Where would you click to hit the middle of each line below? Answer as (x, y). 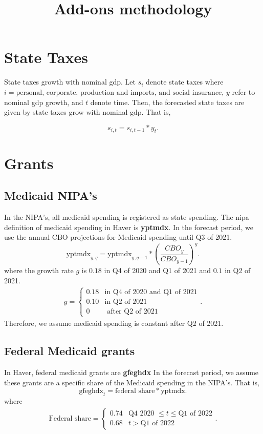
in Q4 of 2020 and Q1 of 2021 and (157, 270)
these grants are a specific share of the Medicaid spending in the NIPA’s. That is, (132, 382)
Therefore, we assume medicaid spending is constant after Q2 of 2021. (114, 323)
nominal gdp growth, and (44, 102)
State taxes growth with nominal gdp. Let (70, 82)
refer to (244, 91)
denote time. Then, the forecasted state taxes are (167, 102)
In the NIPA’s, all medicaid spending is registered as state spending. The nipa (127, 217)
